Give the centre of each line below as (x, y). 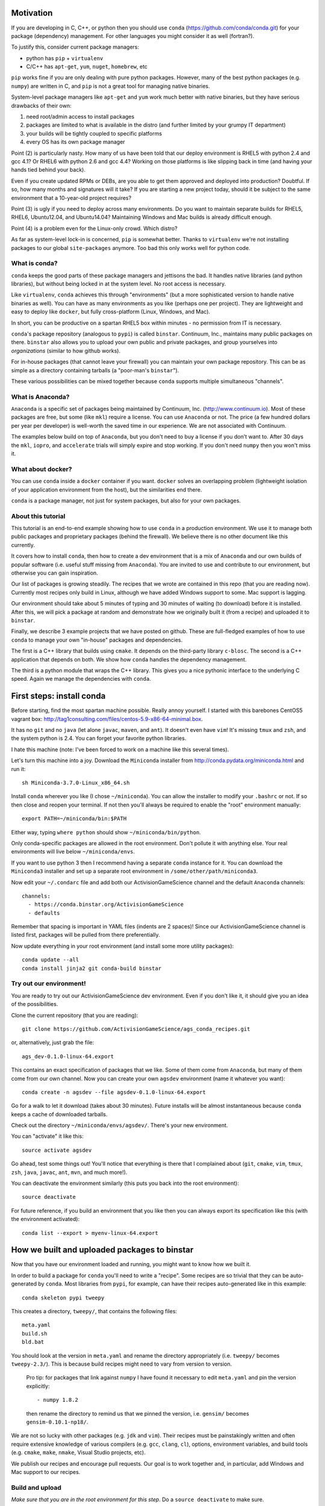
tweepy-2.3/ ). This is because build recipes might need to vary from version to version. (122, 1364)
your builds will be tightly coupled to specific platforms (94, 133)
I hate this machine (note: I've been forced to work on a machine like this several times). (120, 749)
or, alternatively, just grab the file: (53, 1043)
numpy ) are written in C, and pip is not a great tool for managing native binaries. (110, 86)
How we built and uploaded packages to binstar (102, 1250)
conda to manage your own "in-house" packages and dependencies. (97, 640)
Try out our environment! (49, 984)
